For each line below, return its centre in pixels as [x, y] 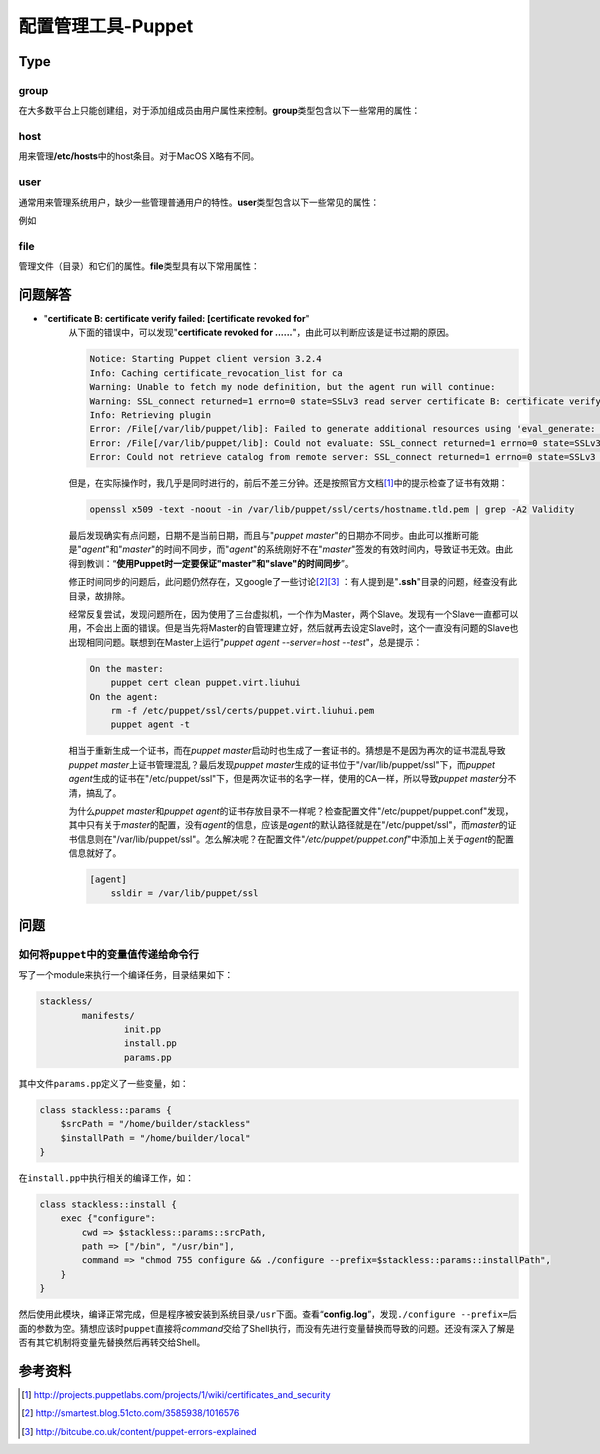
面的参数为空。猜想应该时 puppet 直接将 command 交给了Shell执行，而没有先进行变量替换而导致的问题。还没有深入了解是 [266, 1328]
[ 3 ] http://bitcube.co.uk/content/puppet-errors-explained [139, 1431]
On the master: [126, 668]
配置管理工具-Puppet [106, 26]
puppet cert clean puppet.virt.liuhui [205, 683]
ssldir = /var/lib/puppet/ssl [184, 893]
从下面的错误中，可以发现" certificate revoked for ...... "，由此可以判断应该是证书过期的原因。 [261, 332]
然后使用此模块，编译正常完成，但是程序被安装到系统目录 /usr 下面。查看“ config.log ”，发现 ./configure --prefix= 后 [267, 1314]
